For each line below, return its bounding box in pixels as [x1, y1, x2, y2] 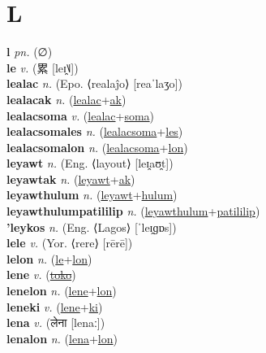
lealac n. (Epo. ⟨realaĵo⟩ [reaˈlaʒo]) [6, 75, 182, 92]
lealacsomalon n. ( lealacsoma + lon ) [6, 138, 188, 155]
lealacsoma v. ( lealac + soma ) [6, 107, 155, 124]
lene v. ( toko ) [6, 266, 76, 283]
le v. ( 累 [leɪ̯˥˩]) [6, 59, 79, 76]
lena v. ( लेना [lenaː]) [6, 314, 105, 331]
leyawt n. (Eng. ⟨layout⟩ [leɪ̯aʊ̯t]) [6, 155, 174, 172]
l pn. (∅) [6, 43, 53, 60]
